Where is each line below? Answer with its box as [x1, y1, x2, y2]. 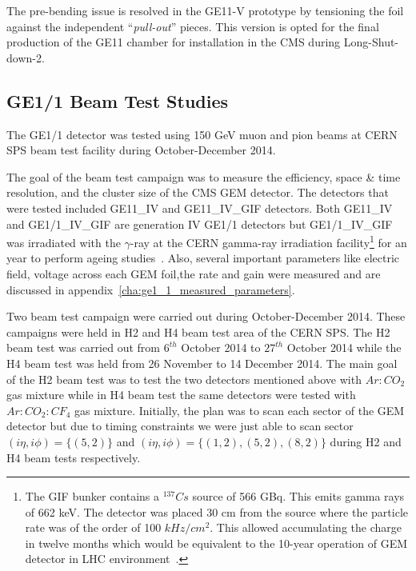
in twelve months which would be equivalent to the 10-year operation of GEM [25, 534, 408, 551]
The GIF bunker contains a [25, 488, 160, 505]
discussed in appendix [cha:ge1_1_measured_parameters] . [6, 281, 295, 297]
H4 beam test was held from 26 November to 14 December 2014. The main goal [6, 354, 398, 371]
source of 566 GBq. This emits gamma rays [192, 488, 405, 505]
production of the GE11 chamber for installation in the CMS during [6, 34, 341, 50]
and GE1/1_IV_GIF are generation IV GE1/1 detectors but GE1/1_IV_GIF [6, 215, 393, 232]
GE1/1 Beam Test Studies [6, 88, 229, 113]
